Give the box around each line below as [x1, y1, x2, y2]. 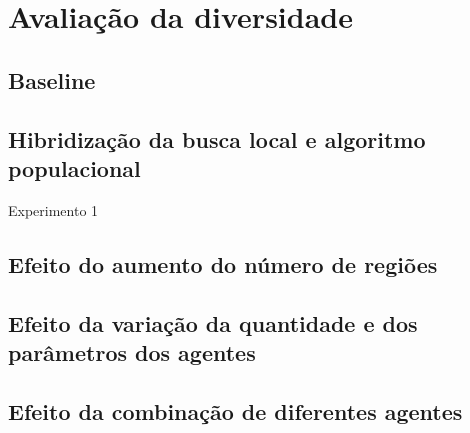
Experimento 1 [8, 199, 99, 220]
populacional [8, 152, 141, 183]
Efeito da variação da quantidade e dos [8, 307, 418, 338]
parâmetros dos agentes [8, 336, 256, 367]
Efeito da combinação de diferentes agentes [8, 395, 463, 426]
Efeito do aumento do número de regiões [8, 248, 438, 279]
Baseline [8, 64, 96, 95]
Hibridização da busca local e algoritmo [8, 123, 426, 154]
